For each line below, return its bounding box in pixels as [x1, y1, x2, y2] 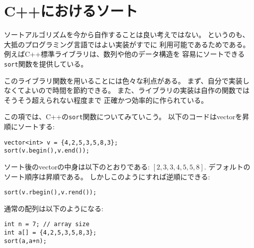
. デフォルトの [204, 161, 251, 171]
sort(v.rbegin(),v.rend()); [4, 189, 97, 196]
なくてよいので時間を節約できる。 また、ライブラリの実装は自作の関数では [4, 85, 250, 95]
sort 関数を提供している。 [4, 58, 88, 69]
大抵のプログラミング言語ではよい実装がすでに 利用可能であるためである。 [4, 39, 250, 49]
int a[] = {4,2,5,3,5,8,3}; [4, 229, 97, 236]
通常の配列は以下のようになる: [4, 203, 103, 213]
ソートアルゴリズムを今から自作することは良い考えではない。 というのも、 [4, 29, 250, 40]
